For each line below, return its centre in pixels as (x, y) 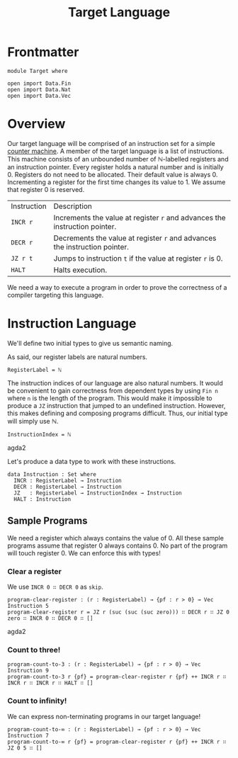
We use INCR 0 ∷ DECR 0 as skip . (56, 587)
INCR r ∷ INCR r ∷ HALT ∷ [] (50, 683)
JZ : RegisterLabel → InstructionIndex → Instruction (98, 493)
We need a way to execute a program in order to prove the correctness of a (117, 287)
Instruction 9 (28, 671)
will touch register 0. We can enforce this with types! (84, 553)
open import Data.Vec (39, 96)
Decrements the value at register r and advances (135, 238)
